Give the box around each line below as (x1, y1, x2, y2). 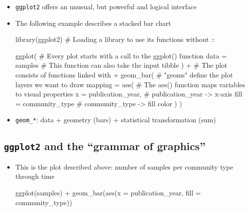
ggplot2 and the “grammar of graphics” (4, 138, 206, 153)
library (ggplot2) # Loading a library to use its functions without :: (15, 34, 215, 44)
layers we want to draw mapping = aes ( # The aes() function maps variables (15, 79, 246, 89)
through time (15, 171, 54, 181)
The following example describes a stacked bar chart (15, 18, 171, 28)
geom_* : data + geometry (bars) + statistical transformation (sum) (15, 115, 216, 125)
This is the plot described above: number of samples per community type (15, 161, 233, 172)
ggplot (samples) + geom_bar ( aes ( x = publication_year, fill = (15, 188, 201, 198)
